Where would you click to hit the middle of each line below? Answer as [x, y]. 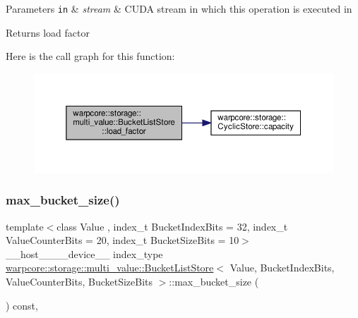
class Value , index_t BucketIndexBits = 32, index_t [172, 226]
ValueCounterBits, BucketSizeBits [79, 281]
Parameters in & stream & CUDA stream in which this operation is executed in [179, 8]
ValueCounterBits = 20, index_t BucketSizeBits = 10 [123, 240]
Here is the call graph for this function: [90, 56]
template [25, 226]
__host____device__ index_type [84, 253]
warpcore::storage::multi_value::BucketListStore [110, 268]
